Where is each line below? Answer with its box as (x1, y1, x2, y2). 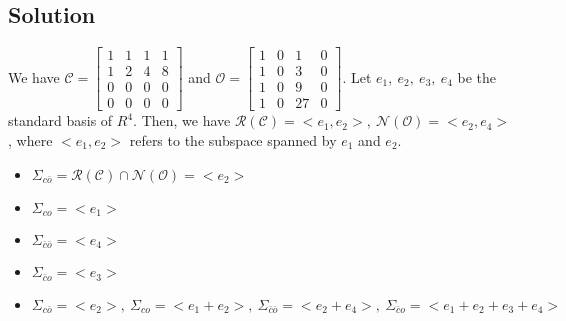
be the (457, 66, 497, 87)
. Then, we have (133, 110, 231, 131)
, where (8, 129, 53, 150)
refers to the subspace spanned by (129, 129, 337, 150)
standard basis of (8, 110, 113, 131)
